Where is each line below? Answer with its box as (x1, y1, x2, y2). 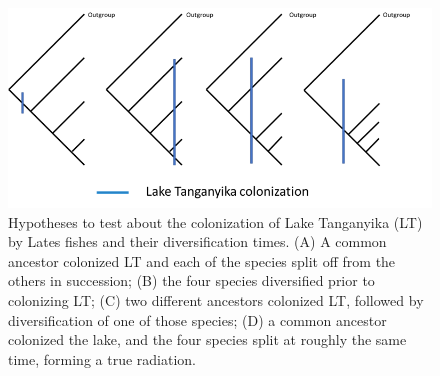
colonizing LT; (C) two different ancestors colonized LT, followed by (8, 289, 424, 310)
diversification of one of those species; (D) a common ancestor (8, 309, 387, 330)
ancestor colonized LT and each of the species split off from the (8, 250, 396, 271)
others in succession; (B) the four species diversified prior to (8, 270, 375, 291)
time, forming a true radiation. (8, 348, 196, 369)
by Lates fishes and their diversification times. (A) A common (8, 231, 387, 252)
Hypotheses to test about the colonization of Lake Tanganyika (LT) (8, 211, 423, 232)
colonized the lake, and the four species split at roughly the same (8, 329, 407, 350)
